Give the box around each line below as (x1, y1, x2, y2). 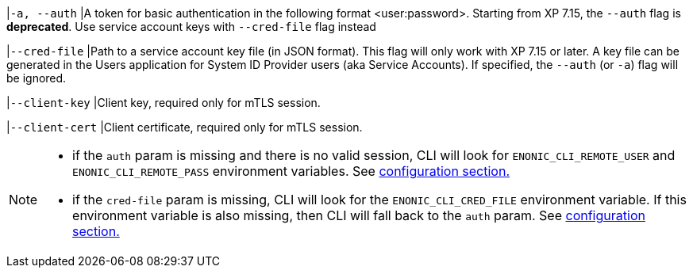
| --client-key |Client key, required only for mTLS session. (6, 96, 321, 109)
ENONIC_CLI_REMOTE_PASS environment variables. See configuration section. (72, 163, 510, 179)
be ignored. (6, 71, 67, 85)
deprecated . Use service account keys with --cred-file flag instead (6, 20, 376, 33)
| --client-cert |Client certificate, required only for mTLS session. (6, 120, 363, 134)
